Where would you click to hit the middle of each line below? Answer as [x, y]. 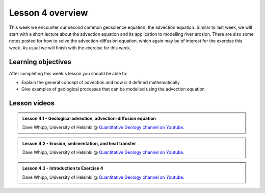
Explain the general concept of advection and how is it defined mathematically [101, 83]
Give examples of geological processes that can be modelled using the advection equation [113, 89]
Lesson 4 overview [49, 13]
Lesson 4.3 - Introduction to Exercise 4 [63, 168]
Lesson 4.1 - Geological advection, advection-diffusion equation [89, 118]
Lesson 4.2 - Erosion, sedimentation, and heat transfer [79, 143]
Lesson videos [32, 103]
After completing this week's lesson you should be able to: [68, 73]
